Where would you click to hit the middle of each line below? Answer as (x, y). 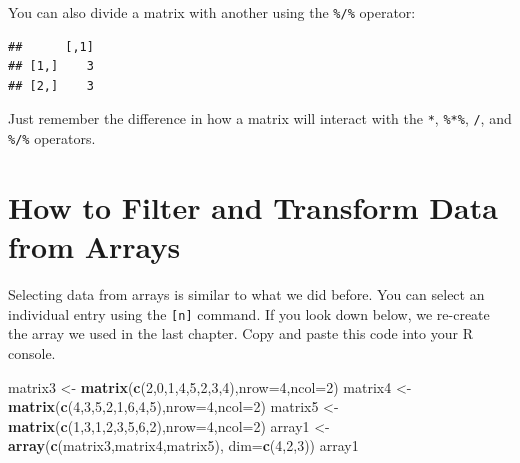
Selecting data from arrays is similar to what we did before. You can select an (246, 294)
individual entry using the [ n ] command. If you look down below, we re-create (249, 313)
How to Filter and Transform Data (253, 206)
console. (32, 352)
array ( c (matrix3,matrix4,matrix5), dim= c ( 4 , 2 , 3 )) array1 (183, 445)
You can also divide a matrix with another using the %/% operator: (212, 12)
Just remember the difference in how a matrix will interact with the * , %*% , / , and (260, 118)
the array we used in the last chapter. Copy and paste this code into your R (240, 333)
